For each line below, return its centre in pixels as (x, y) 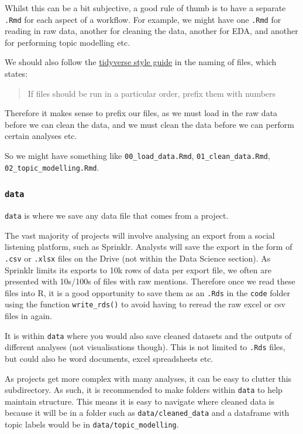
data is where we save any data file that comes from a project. (117, 216)
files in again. (28, 316)
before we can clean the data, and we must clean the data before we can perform (149, 124)
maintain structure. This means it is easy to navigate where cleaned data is (140, 401)
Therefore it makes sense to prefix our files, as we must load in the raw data (141, 113)
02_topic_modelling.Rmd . (52, 167)
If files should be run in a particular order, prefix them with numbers (152, 93)
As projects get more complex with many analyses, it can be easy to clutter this (148, 378)
